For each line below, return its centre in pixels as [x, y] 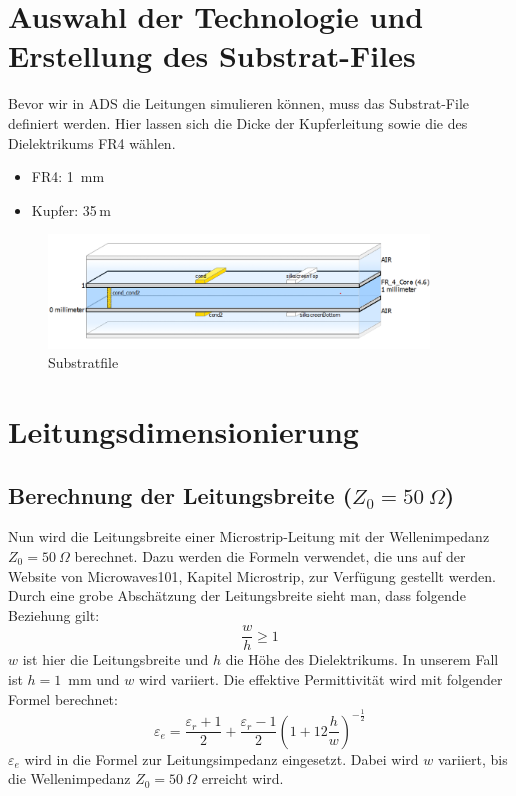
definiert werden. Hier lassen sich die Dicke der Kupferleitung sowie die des [238, 122]
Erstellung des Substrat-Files [212, 55]
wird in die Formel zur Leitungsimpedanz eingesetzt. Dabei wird [221, 758]
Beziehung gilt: [54, 614]
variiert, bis [472, 758]
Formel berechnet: [63, 698]
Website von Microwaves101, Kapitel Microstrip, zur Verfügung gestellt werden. [252, 575]
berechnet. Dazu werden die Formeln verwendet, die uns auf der [270, 556]
